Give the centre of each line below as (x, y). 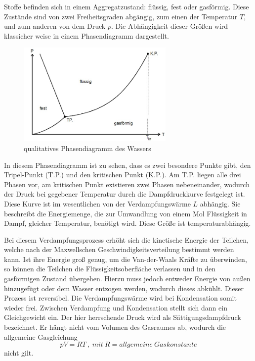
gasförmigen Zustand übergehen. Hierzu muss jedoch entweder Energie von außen (127, 279)
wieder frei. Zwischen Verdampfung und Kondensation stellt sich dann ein (116, 307)
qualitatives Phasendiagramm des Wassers (87, 148)
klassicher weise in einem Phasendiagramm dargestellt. (86, 35)
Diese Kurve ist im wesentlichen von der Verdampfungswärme (97, 203)
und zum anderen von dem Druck (55, 26)
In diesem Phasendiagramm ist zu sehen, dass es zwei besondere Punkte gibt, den (127, 165)
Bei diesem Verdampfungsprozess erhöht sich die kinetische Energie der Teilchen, (126, 239)
